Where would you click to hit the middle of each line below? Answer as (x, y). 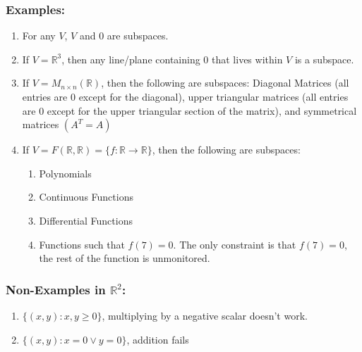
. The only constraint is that (235, 244)
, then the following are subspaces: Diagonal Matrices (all (225, 83)
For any (39, 36)
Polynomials (65, 173)
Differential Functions (86, 220)
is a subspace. (324, 59)
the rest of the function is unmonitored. (125, 258)
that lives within (247, 59)
